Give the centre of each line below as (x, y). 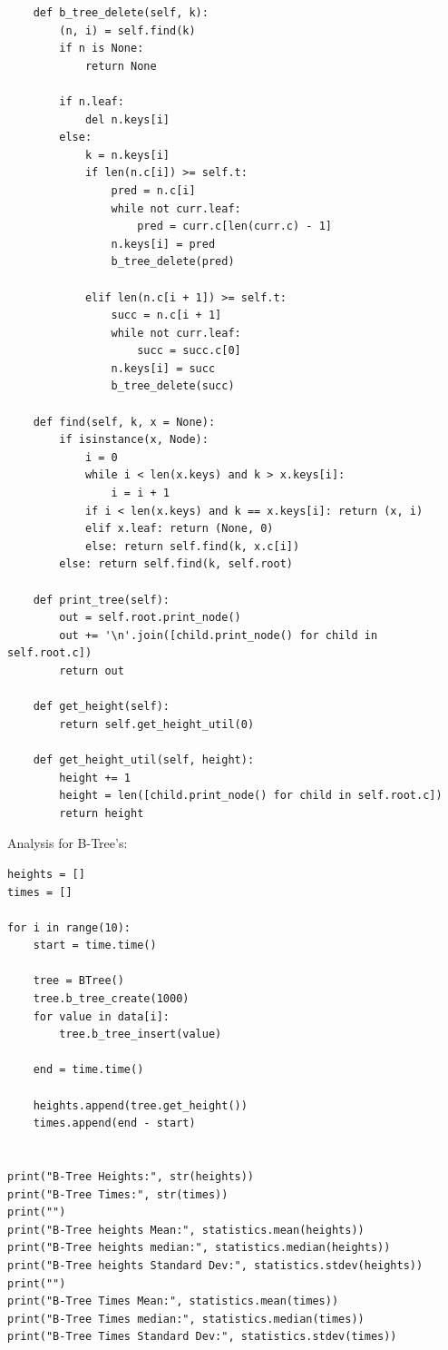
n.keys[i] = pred (163, 244)
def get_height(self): (101, 707)
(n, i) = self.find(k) (127, 30)
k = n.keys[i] (127, 155)
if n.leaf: (92, 101)
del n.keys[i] (127, 119)
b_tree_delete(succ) (173, 386)
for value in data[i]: (101, 1016)
